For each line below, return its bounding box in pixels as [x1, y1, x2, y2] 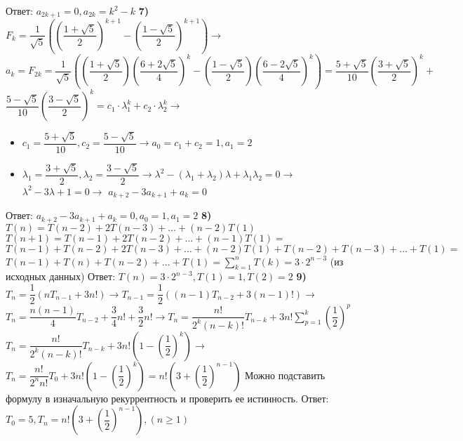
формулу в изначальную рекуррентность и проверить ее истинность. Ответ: [6, 390, 329, 405]
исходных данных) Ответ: [6, 269, 116, 284]
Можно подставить [245, 367, 326, 382]
